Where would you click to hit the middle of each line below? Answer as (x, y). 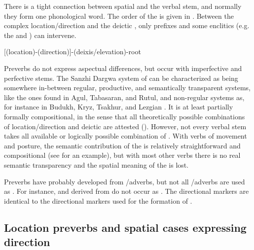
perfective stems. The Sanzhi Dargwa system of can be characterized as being (121, 78)
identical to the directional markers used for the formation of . (98, 200)
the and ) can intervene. (40, 35)
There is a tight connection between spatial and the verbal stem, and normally (123, 6)
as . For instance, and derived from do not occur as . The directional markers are (127, 191)
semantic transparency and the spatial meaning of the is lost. (96, 164)
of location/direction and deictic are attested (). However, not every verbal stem (125, 126)
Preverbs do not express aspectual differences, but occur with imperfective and (123, 68)
